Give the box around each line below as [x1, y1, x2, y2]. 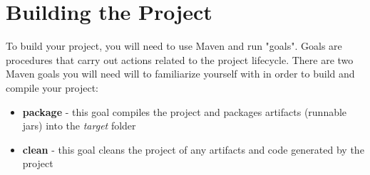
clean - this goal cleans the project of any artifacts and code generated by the [22, 142, 364, 157]
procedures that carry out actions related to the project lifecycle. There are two [6, 52, 354, 67]
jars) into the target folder [22, 118, 136, 133]
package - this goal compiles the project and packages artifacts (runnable [22, 104, 347, 119]
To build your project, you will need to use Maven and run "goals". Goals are [6, 38, 342, 53]
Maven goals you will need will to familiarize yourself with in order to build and [6, 66, 355, 81]
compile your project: [6, 80, 98, 95]
